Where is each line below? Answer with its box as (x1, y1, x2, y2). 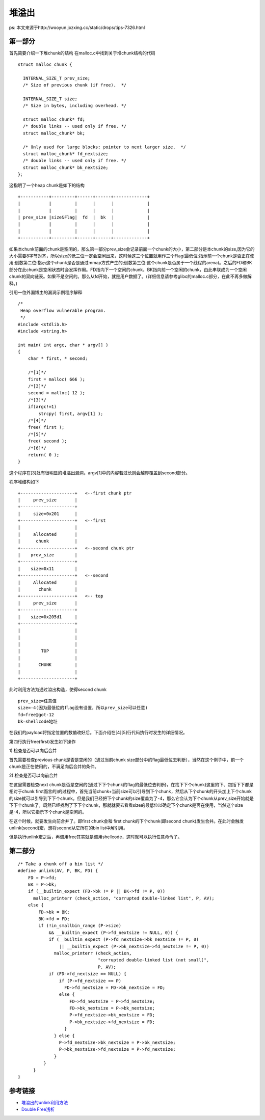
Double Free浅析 (21, 1106, 55, 1112)
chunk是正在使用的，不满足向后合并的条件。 (9, 764, 99, 769)
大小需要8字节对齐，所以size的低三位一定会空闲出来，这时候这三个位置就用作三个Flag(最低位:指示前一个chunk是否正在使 (9, 253, 255, 259)
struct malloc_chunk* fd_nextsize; (23, 151, 109, 157)
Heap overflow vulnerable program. (20, 307, 106, 313)
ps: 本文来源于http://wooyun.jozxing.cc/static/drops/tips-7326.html (9, 25, 145, 30)
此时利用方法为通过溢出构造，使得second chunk (9, 686, 107, 692)
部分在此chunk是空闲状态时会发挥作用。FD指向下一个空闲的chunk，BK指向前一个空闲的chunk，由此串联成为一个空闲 (9, 267, 247, 273)
